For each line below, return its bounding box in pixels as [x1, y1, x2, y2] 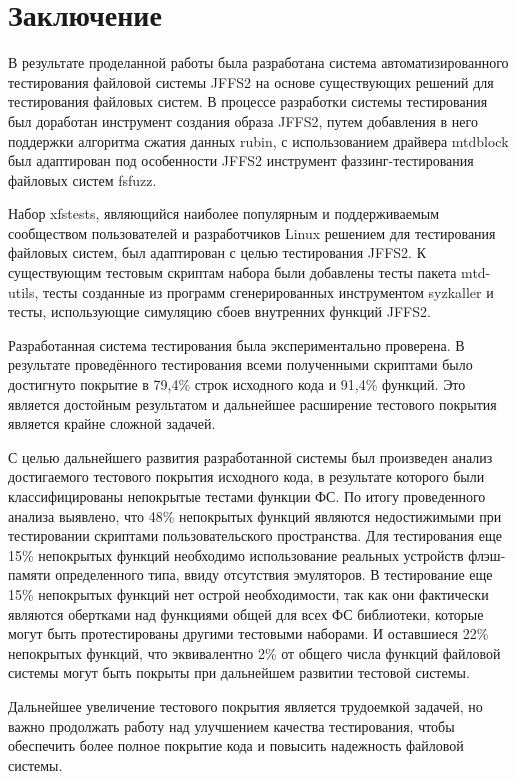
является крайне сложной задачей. [8, 413, 216, 434]
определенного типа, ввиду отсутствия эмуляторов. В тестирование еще [55, 564, 493, 585]
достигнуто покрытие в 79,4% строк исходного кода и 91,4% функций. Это [8, 374, 466, 395]
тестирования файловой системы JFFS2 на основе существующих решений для [8, 71, 494, 92]
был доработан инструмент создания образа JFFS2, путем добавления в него [8, 110, 478, 131]
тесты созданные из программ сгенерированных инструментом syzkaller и [43, 281, 494, 302]
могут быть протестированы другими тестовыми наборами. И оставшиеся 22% [8, 623, 489, 644]
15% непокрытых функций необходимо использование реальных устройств [8, 544, 464, 565]
